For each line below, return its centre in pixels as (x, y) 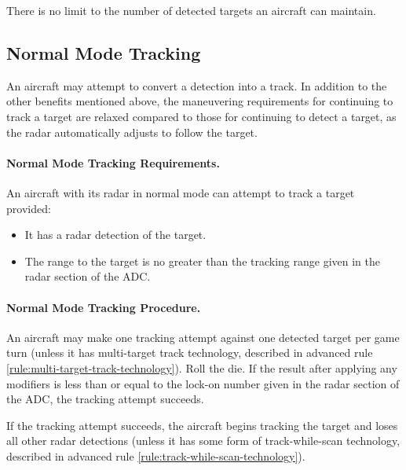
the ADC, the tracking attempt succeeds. (105, 399)
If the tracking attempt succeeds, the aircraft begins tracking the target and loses (202, 425)
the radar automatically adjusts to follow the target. (132, 132)
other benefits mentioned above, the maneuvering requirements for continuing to (200, 101)
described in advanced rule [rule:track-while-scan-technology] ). (156, 455)
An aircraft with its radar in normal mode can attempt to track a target (181, 192)
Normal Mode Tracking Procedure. (104, 307)
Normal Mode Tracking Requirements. (113, 162)
